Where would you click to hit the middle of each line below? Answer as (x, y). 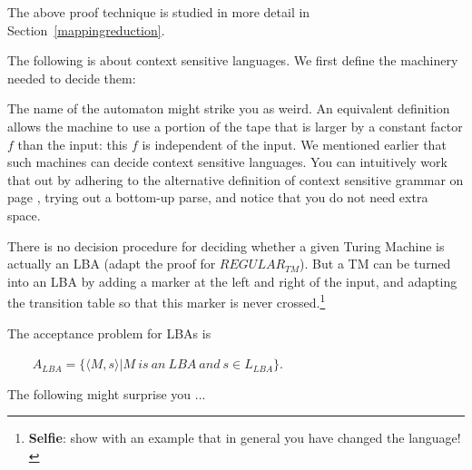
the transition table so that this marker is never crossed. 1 (167, 301)
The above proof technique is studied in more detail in (159, 12)
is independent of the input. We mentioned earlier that (294, 144)
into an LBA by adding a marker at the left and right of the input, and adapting (232, 281)
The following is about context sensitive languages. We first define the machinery (233, 60)
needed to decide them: (72, 78)
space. (24, 215)
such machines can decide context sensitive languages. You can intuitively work (227, 162)
